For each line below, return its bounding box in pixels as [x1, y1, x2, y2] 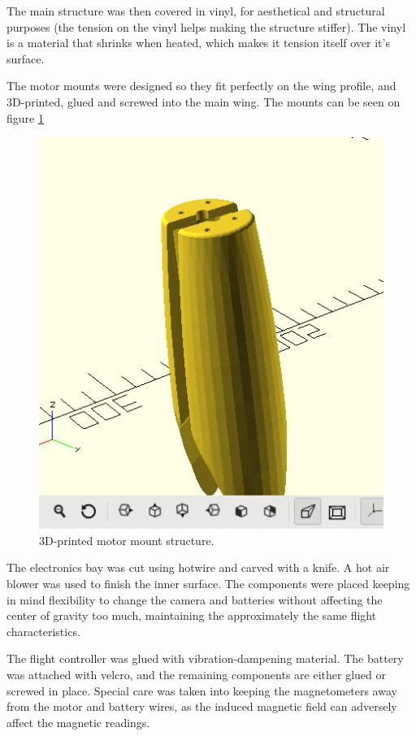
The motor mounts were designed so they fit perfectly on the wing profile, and [6, 77, 396, 94]
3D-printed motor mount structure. [39, 531, 214, 548]
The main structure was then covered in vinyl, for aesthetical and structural [6, 2, 385, 19]
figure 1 [6, 109, 44, 126]
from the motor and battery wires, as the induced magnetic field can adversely [6, 698, 397, 715]
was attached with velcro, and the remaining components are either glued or [6, 665, 386, 682]
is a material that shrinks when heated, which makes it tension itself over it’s [6, 34, 390, 51]
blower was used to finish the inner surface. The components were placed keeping [6, 574, 410, 591]
